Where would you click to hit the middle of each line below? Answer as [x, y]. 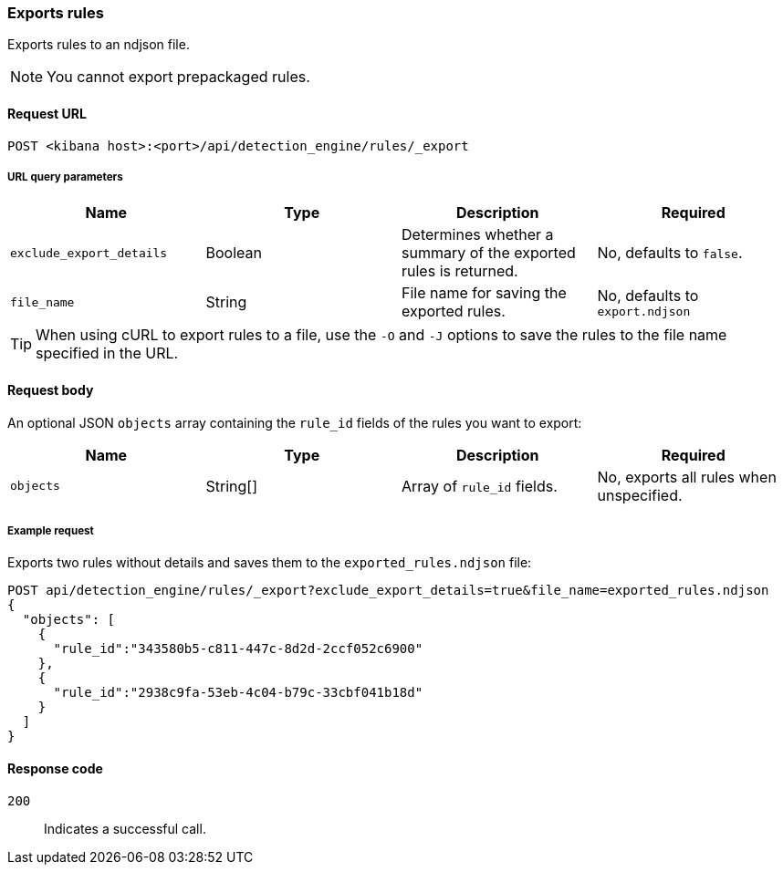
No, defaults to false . [670, 253]
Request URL [47, 113]
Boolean [234, 253]
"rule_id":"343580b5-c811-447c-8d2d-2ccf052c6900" [238, 649]
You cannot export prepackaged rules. [178, 77]
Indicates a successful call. [125, 828]
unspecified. [640, 495]
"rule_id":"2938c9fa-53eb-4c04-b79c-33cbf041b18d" [238, 693]
